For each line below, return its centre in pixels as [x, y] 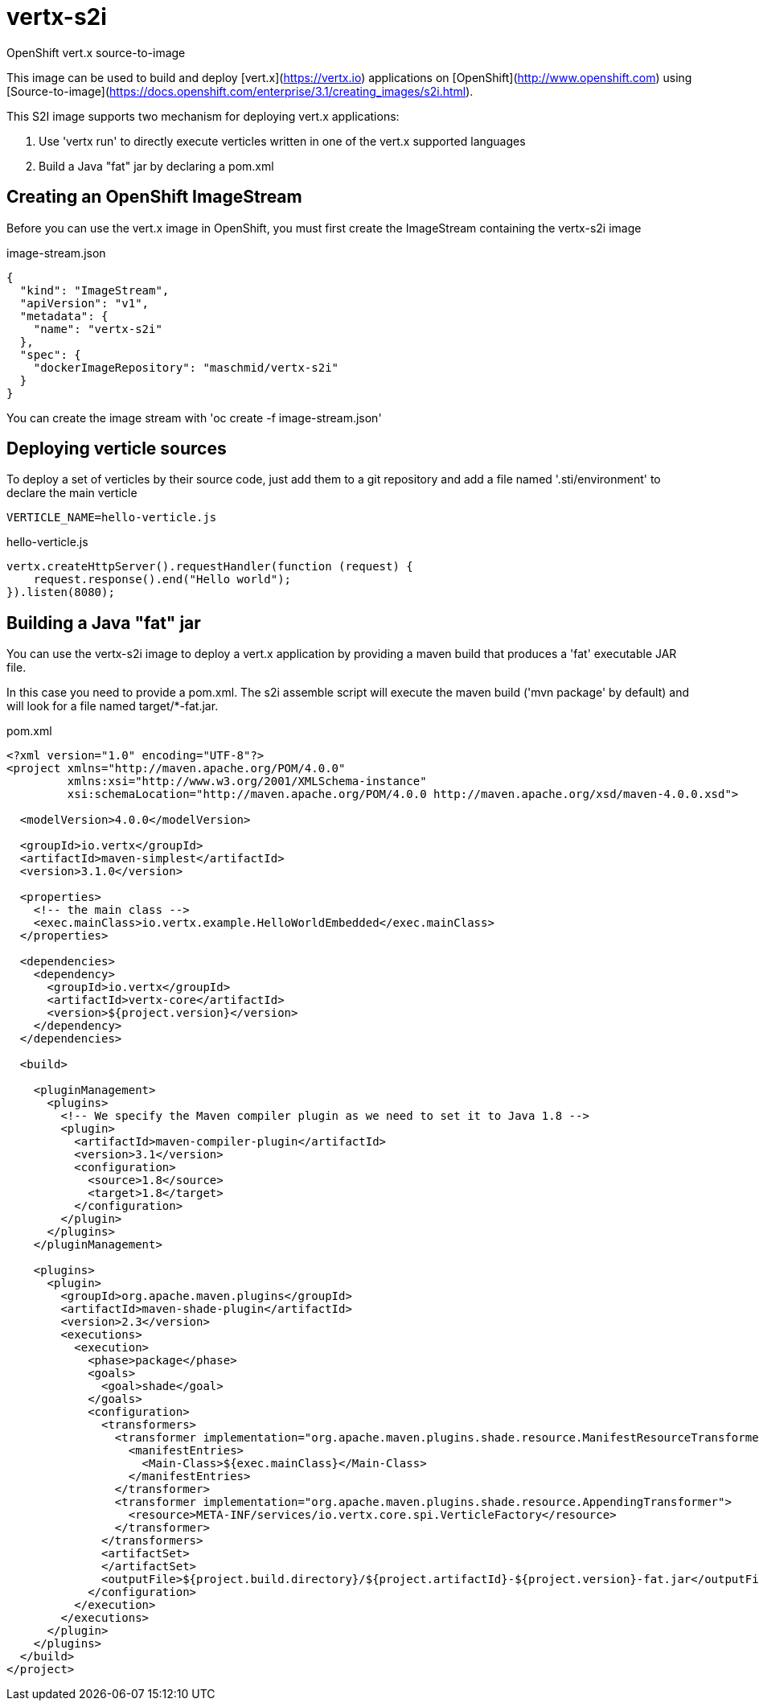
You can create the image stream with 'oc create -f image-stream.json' [194, 417]
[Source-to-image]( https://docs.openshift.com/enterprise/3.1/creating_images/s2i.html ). [240, 91]
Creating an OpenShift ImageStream [154, 197]
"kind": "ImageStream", [94, 290]
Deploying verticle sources [117, 449]
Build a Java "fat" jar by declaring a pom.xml [156, 166]
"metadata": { [64, 316]
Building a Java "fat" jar [104, 623]
